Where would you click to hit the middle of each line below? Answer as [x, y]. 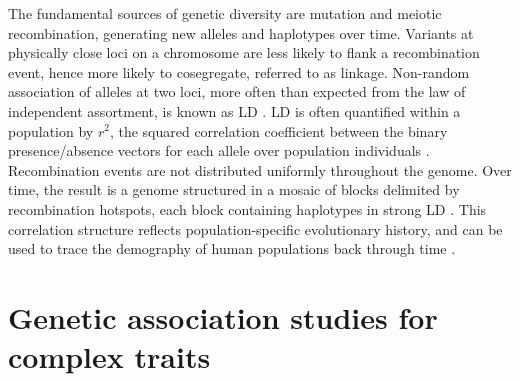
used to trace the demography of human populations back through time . [232, 248]
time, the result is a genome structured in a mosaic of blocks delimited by [234, 189]
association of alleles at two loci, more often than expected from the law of [237, 91]
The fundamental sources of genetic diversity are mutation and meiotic [225, 13]
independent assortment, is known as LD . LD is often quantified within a [234, 110]
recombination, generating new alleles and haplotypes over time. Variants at [241, 32]
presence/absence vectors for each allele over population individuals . [219, 150]
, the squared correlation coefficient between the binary [278, 130]
